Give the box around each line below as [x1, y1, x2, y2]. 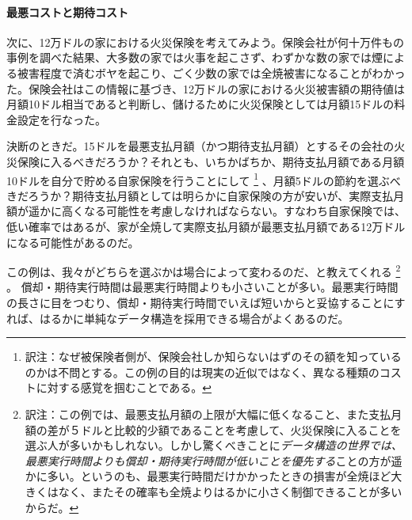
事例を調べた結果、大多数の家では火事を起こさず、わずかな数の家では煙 [6, 49, 383, 66]
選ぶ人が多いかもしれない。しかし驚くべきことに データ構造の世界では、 [25, 437, 402, 454]
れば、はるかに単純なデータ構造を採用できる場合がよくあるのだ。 [6, 309, 349, 326]
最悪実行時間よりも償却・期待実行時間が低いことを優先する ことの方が [25, 452, 391, 469]
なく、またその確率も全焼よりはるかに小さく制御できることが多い [58, 483, 402, 499]
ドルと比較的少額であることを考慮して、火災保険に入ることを [80, 421, 402, 438]
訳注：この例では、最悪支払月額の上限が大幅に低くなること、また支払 [25, 405, 391, 422]
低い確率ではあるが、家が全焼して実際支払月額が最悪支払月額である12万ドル [6, 218, 406, 234]
